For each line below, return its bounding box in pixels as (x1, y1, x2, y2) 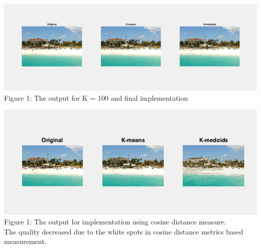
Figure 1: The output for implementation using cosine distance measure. (4, 216, 226, 227)
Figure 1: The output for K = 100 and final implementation (4, 92, 188, 103)
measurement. (4, 236, 47, 246)
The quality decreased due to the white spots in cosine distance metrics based (4, 226, 243, 236)
